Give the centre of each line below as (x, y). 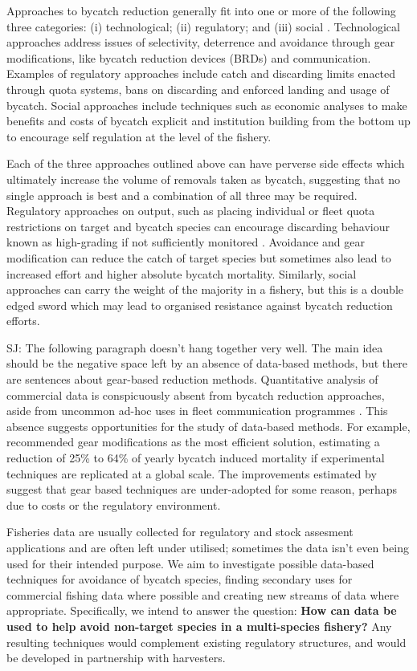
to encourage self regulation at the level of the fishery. (139, 136)
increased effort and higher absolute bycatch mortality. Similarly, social (182, 273)
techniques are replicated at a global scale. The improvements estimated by (192, 473)
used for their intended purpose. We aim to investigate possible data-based (190, 563)
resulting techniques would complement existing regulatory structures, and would (206, 642)
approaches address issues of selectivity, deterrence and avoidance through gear (201, 42)
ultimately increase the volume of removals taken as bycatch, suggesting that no (204, 179)
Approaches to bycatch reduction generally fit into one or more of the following (201, 10)
